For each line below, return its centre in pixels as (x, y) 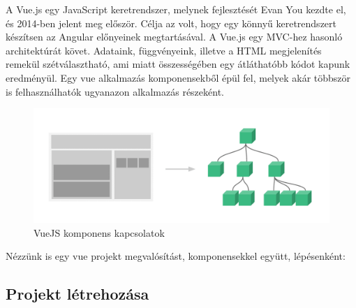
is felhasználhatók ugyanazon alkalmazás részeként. (115, 91)
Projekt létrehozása (77, 294)
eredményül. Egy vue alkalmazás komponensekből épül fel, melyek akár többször (178, 77)
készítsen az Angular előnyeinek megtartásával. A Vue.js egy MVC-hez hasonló (174, 37)
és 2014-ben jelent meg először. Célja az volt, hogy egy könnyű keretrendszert (171, 23)
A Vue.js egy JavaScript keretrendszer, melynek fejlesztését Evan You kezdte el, (176, 9)
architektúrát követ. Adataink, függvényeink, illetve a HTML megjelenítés (164, 50)
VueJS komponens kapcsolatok (99, 232)
